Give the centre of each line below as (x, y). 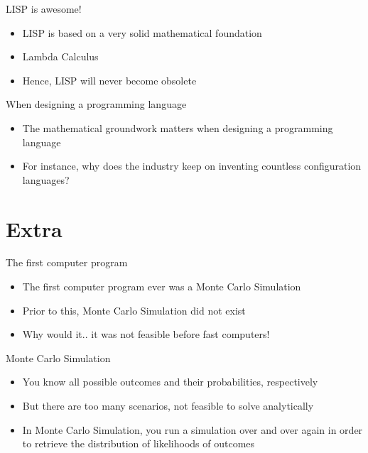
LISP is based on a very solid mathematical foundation (142, 32)
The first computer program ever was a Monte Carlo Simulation (162, 286)
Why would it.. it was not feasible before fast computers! (146, 334)
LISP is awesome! (44, 9)
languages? (46, 179)
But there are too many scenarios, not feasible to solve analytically (168, 406)
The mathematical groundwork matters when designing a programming (178, 127)
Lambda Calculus (60, 56)
